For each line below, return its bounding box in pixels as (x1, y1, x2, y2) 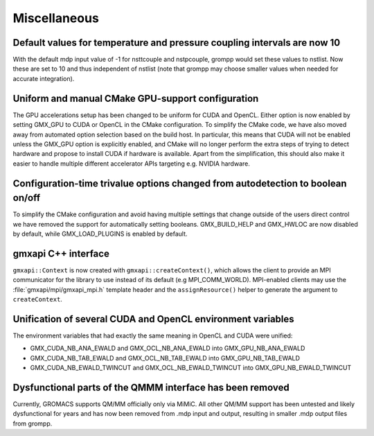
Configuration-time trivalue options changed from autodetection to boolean (12, 177, 347, 189)
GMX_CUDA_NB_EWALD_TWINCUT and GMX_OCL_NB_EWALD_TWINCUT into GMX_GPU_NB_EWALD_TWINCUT (30, 364, 352, 372)
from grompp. (12, 419, 53, 428)
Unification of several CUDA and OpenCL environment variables (12, 313, 294, 325)
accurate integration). (12, 74, 75, 82)
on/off (12, 192, 41, 204)
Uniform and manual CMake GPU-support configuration (12, 92, 259, 104)
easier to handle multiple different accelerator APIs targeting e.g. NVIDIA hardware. (12, 159, 251, 168)
